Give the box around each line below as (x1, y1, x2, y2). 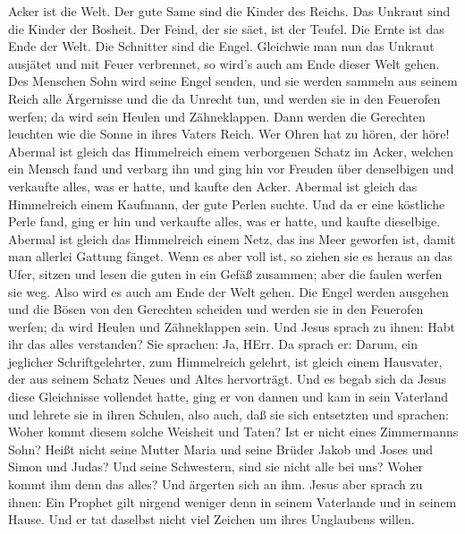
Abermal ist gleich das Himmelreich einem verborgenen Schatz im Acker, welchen (8, 141, 454, 160)
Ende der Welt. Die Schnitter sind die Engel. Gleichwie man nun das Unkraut (8, 37, 435, 55)
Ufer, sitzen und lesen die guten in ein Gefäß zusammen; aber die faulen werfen (8, 264, 443, 283)
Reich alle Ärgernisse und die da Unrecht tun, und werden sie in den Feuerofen (8, 89, 441, 107)
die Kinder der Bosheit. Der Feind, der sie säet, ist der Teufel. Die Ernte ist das (8, 19, 444, 38)
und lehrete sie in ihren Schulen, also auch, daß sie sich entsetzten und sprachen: (8, 404, 449, 423)
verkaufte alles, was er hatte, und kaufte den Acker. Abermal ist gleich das (8, 176, 418, 195)
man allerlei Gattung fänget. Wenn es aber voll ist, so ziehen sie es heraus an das (8, 247, 452, 266)
